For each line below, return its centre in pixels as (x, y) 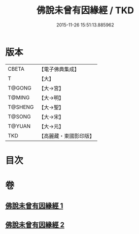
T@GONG (20, 88)
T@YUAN (19, 126)
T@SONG (20, 116)
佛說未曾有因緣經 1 (34, 206)
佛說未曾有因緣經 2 (35, 225)
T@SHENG (21, 107)
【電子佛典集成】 (59, 69)
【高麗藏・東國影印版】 (67, 136)
